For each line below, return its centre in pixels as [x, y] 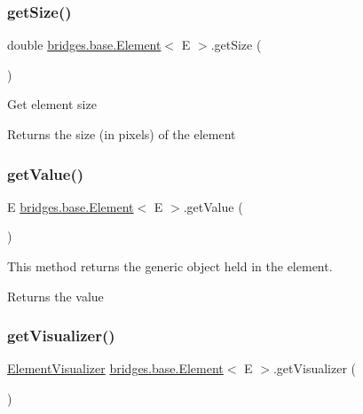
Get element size [52, 104]
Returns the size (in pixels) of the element [122, 134]
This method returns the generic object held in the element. [170, 266]
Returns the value [55, 296]
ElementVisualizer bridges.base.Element [115, 368]
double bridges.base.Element [84, 45]
